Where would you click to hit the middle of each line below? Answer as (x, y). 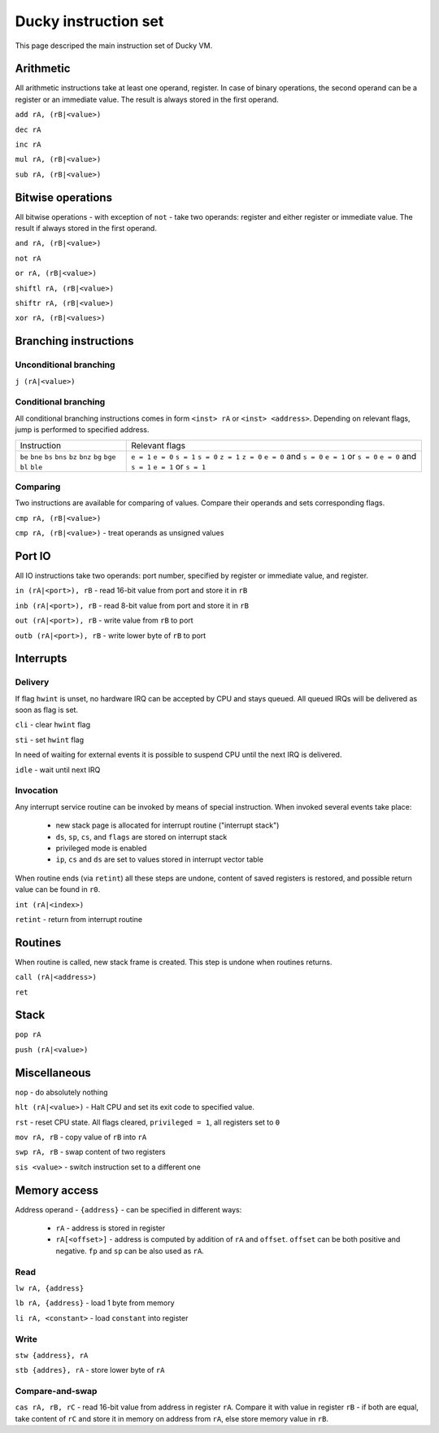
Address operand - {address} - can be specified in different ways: (128, 1209)
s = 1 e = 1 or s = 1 (169, 466)
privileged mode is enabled (101, 848)
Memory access (57, 1190)
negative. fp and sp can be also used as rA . (130, 1251)
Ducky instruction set (89, 21)
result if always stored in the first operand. (86, 229)
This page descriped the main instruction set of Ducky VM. (114, 46)
